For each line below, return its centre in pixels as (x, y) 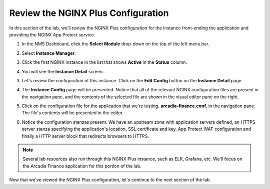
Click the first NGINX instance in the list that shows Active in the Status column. (104, 62)
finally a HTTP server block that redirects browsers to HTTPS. (85, 136)
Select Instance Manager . (49, 53)
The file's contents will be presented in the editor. (73, 113)
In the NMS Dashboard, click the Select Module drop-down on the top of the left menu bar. (115, 44)
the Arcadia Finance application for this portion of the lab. (82, 166)
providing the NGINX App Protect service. (52, 34)
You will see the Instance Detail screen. (63, 71)
